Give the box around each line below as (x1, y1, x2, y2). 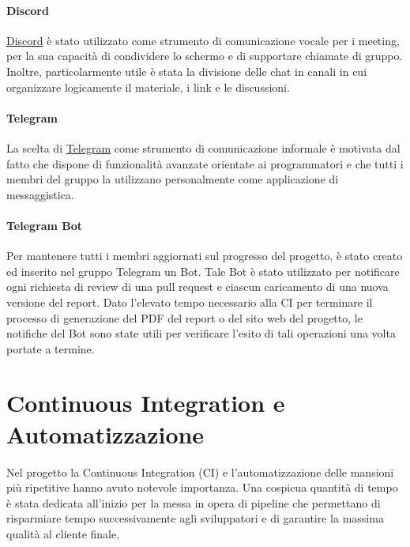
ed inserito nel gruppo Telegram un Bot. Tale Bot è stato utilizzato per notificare (6, 262, 400, 279)
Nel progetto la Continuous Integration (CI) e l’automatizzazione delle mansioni (6, 463, 394, 480)
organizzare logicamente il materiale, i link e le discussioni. (6, 78, 290, 95)
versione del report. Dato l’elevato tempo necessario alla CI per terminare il (6, 293, 373, 310)
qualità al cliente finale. (6, 525, 120, 541)
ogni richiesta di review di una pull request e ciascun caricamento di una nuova (6, 278, 389, 295)
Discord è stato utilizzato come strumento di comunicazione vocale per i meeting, (6, 32, 400, 48)
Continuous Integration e (6, 387, 285, 419)
